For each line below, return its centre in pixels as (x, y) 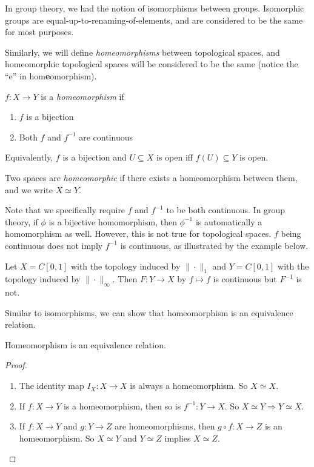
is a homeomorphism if (82, 96)
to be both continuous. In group (226, 210)
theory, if (22, 221)
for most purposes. (39, 32)
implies (178, 438)
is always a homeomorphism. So (189, 386)
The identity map (52, 386)
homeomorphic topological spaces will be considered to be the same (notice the (152, 64)
